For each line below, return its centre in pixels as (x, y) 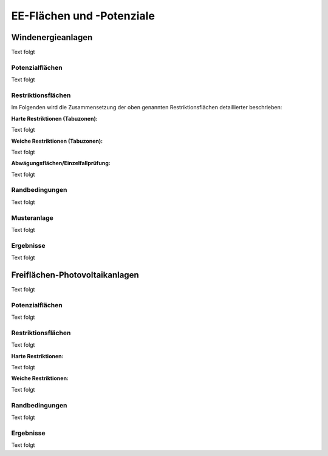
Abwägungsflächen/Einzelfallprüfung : (61, 163)
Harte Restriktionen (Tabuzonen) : (55, 118)
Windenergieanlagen (52, 37)
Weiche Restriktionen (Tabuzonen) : (57, 141)
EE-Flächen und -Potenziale (83, 16)
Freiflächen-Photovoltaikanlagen (75, 275)
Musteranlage (32, 217)
